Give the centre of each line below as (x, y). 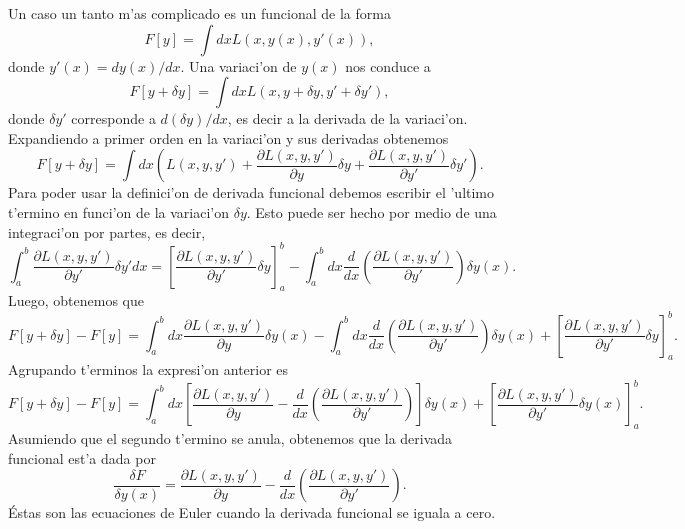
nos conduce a (388, 65)
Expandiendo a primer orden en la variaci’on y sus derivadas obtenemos (228, 137)
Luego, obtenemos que (76, 300)
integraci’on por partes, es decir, (107, 231)
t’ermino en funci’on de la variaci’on (118, 211)
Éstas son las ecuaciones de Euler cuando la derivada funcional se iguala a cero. (252, 512)
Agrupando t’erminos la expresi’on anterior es (148, 369)
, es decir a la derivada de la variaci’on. (347, 118)
